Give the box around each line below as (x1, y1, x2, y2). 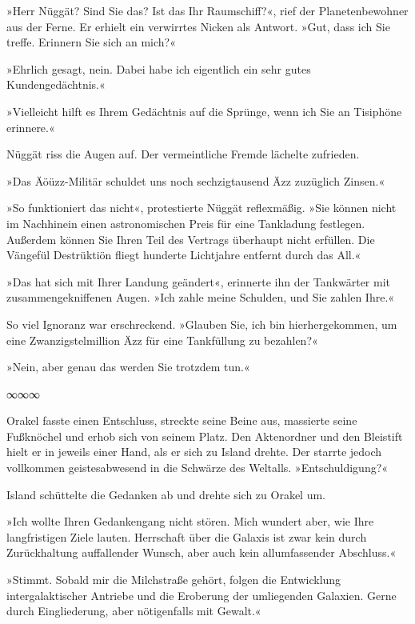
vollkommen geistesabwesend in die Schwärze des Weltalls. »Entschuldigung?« (6, 459, 389, 476)
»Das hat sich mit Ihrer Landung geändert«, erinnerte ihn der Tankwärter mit (6, 273, 391, 290)
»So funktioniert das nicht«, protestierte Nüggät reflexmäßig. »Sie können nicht (6, 199, 397, 216)
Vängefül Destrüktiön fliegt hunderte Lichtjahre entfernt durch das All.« (6, 246, 361, 263)
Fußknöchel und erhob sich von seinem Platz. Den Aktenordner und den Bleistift (6, 427, 403, 444)
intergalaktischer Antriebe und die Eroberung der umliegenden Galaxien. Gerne (6, 586, 397, 603)
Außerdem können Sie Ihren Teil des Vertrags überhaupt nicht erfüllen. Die (6, 230, 375, 247)
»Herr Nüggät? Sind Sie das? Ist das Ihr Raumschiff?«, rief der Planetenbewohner (6, 2, 409, 18)
